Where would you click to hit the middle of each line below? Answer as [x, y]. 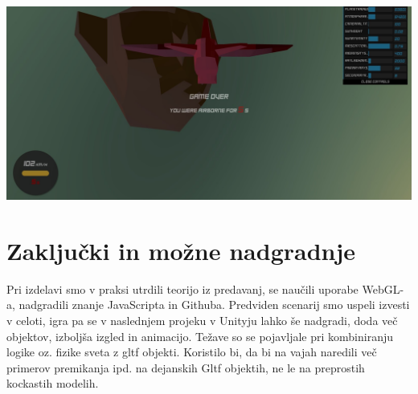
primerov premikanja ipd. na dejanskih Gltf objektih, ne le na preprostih [186, 367]
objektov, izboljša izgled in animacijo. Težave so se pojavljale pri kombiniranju [200, 336]
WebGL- [383, 288]
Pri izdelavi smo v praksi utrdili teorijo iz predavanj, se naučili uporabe [182, 288]
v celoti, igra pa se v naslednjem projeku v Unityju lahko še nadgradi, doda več [202, 321]
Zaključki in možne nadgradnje [181, 250]
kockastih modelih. [53, 383]
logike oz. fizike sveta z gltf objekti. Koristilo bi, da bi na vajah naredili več [192, 352]
